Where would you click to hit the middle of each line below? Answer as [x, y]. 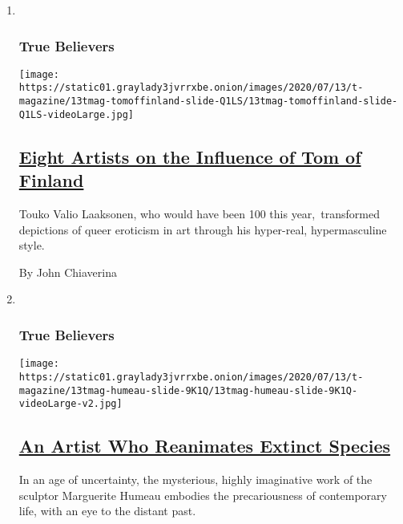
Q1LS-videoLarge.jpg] [76, 114]
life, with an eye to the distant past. [107, 511]
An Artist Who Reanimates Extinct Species [205, 446]
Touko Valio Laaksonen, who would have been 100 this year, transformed [199, 214]
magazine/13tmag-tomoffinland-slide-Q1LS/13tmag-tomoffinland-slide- [208, 102]
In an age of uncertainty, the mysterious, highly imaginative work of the [195, 479]
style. [32, 245]
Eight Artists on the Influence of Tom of [190, 156]
